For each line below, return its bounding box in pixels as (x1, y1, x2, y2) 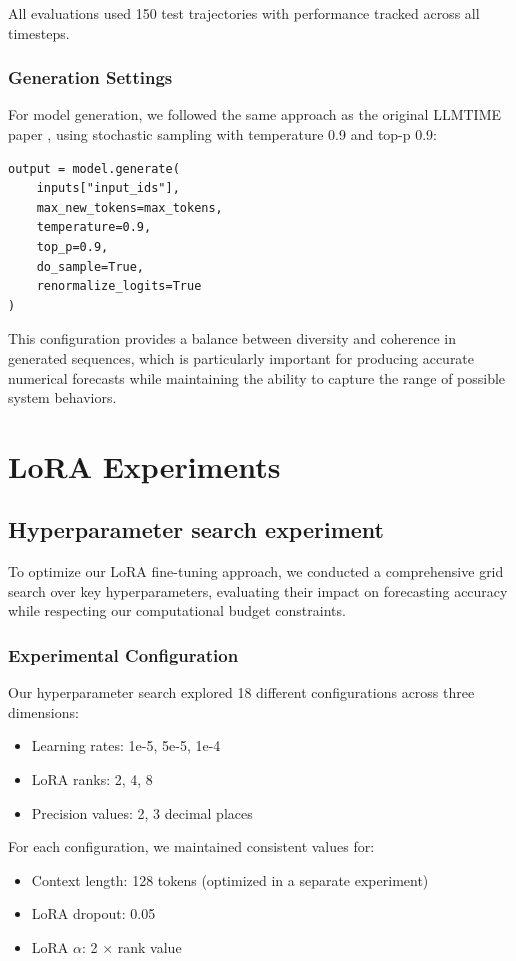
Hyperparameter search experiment (8, 514, 385, 545)
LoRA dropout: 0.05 (31, 903, 156, 924)
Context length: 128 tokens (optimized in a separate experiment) (31, 869, 429, 890)
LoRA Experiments (8, 445, 281, 486)
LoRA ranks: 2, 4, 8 (31, 769, 153, 790)
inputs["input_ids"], (36, 181, 180, 196)
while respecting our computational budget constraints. (8, 600, 346, 621)
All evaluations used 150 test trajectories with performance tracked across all (8, 3, 480, 23)
